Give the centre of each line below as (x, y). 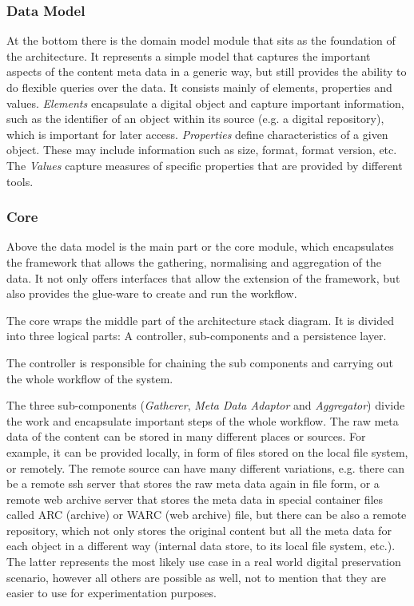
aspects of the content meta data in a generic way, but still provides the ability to (207, 71)
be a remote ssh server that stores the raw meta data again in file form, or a (193, 483)
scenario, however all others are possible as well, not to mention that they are (196, 577)
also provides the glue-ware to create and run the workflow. (152, 293)
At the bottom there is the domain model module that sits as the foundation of (201, 40)
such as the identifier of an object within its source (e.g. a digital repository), (195, 119)
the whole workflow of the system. (90, 378)
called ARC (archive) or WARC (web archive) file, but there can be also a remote (207, 515)
